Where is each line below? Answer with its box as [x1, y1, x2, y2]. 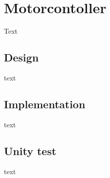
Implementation [4, 96, 86, 111]
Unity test [4, 143, 56, 158]
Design [4, 50, 39, 65]
